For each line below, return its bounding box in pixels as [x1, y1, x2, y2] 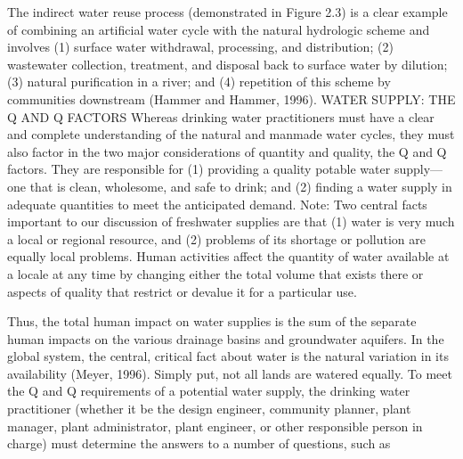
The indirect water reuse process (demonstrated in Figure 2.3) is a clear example [7, 3, 448, 20]
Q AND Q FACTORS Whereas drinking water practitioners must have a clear [7, 107, 435, 126]
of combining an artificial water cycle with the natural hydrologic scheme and [7, 20, 430, 38]
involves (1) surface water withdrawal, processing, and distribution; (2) [7, 37, 394, 56]
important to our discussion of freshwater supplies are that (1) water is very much [7, 212, 455, 231]
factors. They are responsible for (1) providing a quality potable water [7, 160, 391, 178]
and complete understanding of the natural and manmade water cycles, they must [7, 125, 455, 143]
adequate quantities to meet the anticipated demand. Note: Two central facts [7, 194, 427, 213]
